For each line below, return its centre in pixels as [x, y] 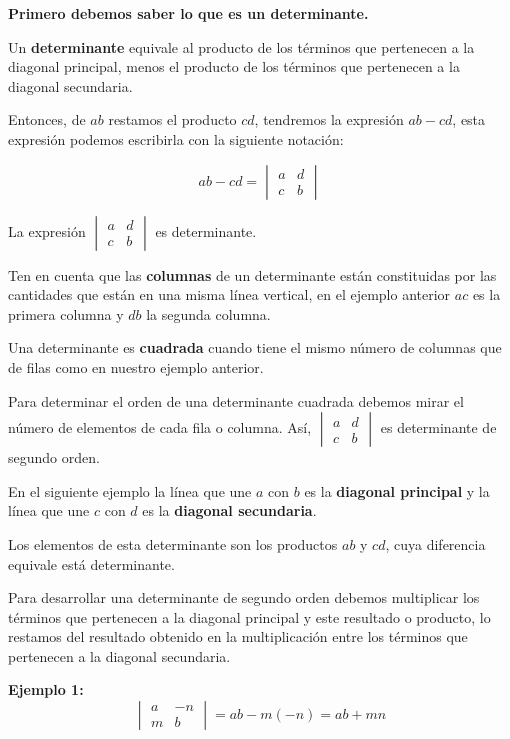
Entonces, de [47, 119]
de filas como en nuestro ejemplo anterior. [136, 366]
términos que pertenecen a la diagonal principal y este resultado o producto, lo [249, 616]
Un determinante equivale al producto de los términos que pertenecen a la [241, 46]
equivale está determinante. [91, 563]
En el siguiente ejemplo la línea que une [130, 490]
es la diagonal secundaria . [229, 510]
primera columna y [66, 313]
